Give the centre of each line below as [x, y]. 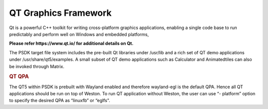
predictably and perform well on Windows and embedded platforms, [79, 34]
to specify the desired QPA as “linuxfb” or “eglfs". [60, 101]
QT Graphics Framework [60, 13]
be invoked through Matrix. [37, 66]
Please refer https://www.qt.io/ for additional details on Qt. [71, 43]
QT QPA [19, 76]
